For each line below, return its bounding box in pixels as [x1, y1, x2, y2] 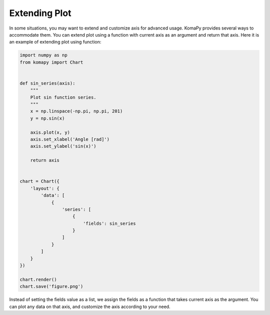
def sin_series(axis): [19, 80, 75, 86]
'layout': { [30, 185, 60, 191]
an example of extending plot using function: [9, 39, 101, 45]
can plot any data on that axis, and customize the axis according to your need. [9, 303, 170, 309]
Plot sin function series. [30, 94, 97, 100]
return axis [30, 158, 60, 163]
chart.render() [19, 276, 57, 282]
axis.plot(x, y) [30, 129, 70, 135]
